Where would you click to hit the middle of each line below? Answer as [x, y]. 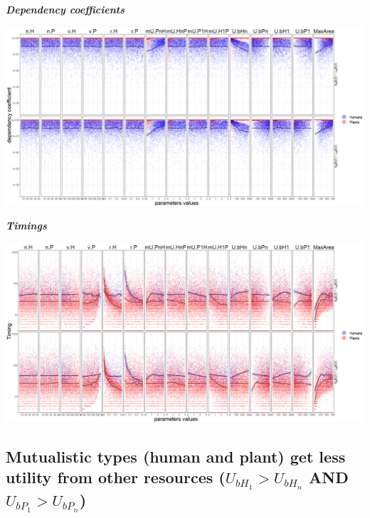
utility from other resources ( [116, 477]
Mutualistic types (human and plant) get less [176, 456]
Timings [26, 226]
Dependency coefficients [65, 9]
